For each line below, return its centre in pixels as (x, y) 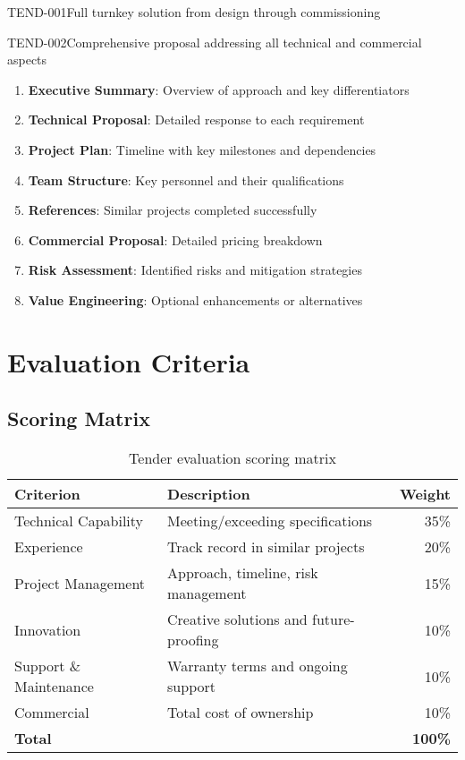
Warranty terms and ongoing (258, 666)
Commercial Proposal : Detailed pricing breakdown (175, 239)
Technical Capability (79, 521)
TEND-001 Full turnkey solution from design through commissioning (194, 12)
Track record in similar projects (266, 547)
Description (209, 494)
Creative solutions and (237, 619)
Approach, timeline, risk (243, 573)
